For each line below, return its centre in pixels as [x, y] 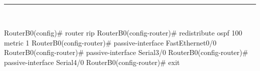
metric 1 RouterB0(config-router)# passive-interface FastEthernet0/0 [110, 42]
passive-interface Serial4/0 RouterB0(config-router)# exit [92, 62]
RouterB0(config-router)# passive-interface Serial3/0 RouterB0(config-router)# [126, 52]
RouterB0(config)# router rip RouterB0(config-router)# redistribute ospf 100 [123, 33]
